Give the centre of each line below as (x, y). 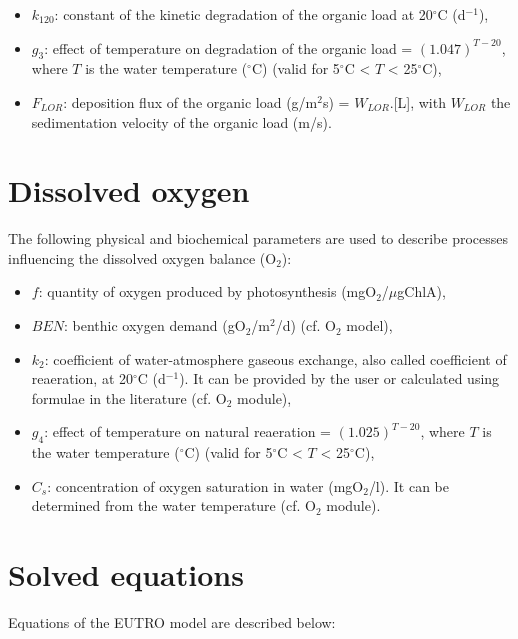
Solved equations (126, 574)
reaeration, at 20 (82, 378)
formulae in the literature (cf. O (129, 397)
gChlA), (421, 291)
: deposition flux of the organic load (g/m (190, 101)
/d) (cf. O (305, 325)
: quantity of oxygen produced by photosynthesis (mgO (207, 291)
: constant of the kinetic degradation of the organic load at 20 (243, 14)
